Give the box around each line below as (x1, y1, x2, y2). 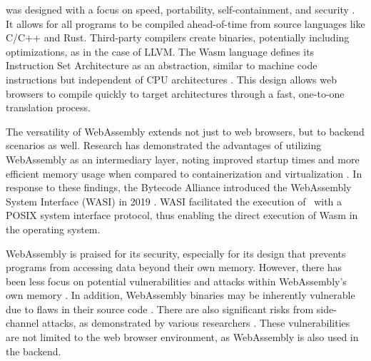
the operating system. (6, 221, 101, 236)
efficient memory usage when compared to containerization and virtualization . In (6, 166, 362, 180)
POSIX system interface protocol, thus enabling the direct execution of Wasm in (6, 208, 358, 223)
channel (6, 315, 39, 330)
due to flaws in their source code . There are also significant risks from (6, 301, 314, 316)
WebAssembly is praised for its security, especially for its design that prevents (6, 245, 346, 260)
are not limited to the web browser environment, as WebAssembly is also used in (6, 330, 359, 345)
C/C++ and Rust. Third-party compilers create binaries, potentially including (6, 30, 350, 45)
